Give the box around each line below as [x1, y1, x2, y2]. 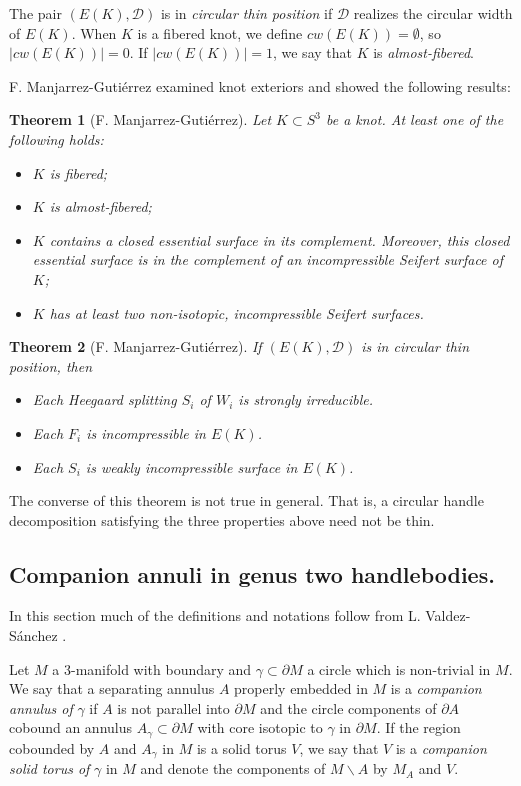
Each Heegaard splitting [32, 389, 177, 410]
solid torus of [9, 758, 90, 779]
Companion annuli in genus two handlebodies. [9, 558, 495, 589]
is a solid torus [196, 737, 287, 758]
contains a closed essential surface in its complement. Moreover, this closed [49, 229, 510, 250]
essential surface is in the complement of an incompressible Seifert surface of [32, 249, 504, 270]
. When [71, 22, 117, 43]
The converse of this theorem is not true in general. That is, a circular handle [9, 490, 484, 511]
